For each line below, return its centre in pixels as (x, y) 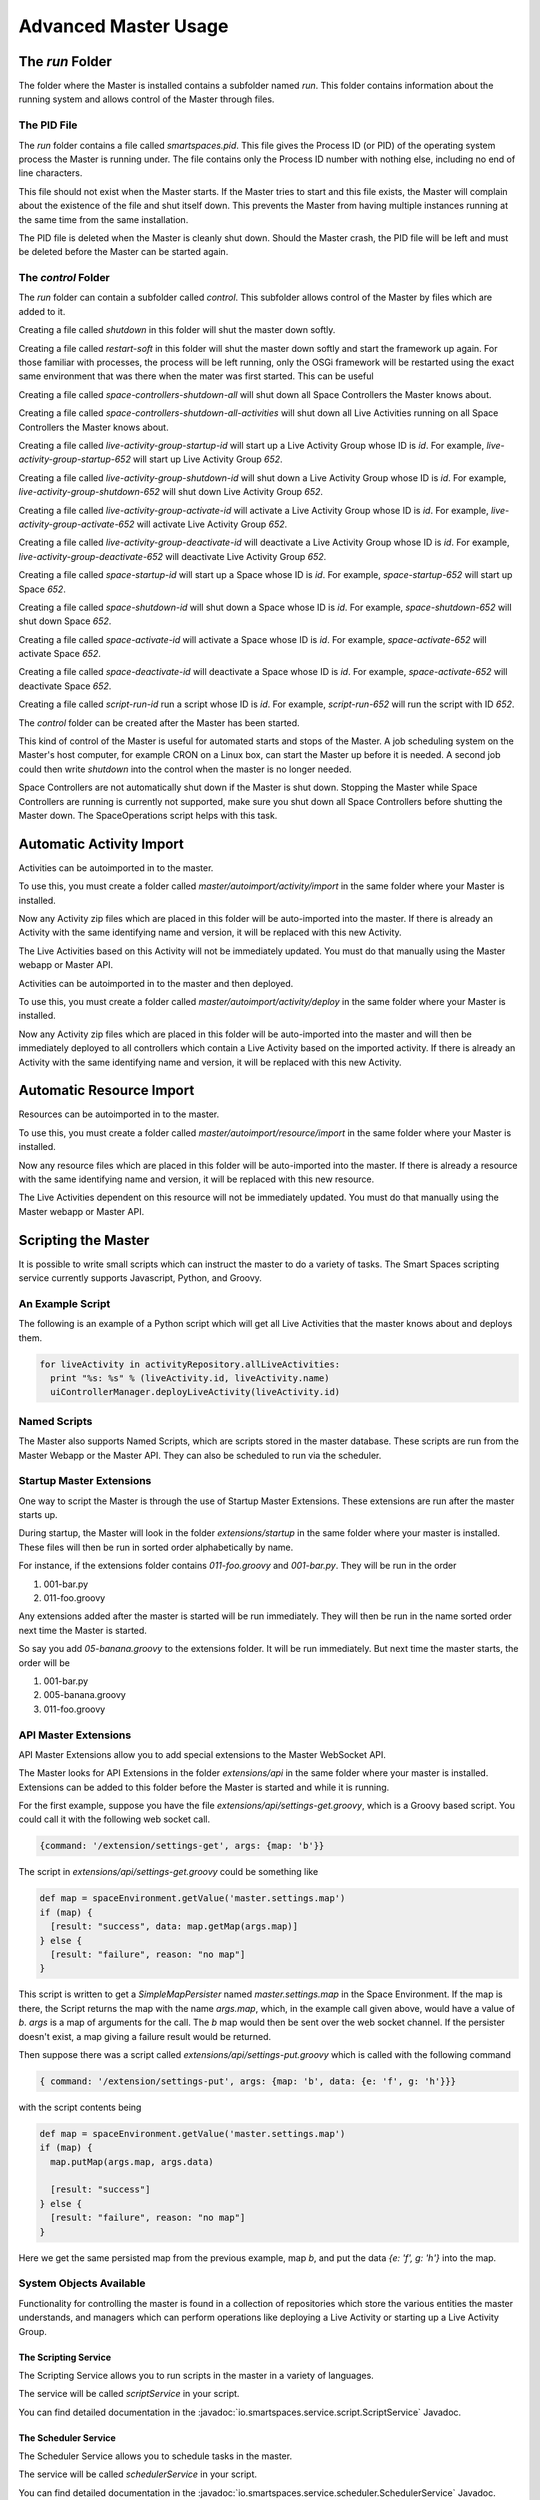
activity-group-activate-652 (76, 524)
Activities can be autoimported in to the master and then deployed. (156, 983)
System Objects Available (82, 2283)
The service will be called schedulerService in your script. (138, 2474)
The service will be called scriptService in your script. (129, 2394)
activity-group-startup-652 (75, 459)
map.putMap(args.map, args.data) (132, 2161)
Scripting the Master (84, 1240)
